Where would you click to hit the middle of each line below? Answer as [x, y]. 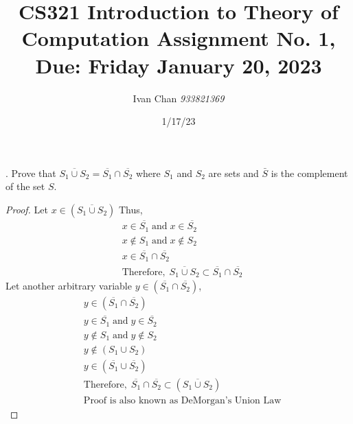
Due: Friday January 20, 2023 [179, 65]
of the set [25, 186]
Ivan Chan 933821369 [179, 98]
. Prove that [31, 173]
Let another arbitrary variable [69, 286]
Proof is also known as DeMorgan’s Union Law [182, 400]
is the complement [309, 173]
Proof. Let [27, 209]
